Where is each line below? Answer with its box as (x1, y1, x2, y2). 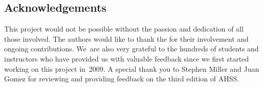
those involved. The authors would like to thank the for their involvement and (4, 33, 249, 44)
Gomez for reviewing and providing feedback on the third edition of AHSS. (4, 73, 239, 84)
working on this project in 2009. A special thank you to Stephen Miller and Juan (4, 63, 259, 74)
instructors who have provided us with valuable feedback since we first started (4, 53, 249, 64)
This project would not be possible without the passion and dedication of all (4, 23, 244, 34)
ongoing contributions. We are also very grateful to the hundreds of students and (4, 43, 259, 54)
